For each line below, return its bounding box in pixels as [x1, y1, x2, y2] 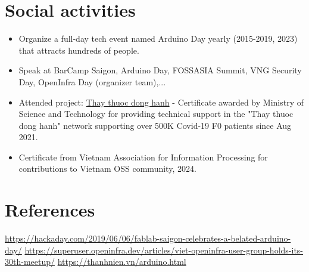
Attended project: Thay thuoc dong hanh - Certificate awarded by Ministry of [18, 95, 304, 108]
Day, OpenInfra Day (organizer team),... [18, 75, 166, 88]
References [5, 197, 95, 222]
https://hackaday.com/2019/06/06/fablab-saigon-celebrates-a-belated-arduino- [5, 232, 291, 245]
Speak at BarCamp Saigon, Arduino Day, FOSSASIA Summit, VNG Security [18, 64, 302, 76]
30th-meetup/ [5, 255, 55, 268]
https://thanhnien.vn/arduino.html [57, 255, 186, 268]
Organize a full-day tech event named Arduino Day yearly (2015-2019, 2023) [18, 32, 298, 45]
